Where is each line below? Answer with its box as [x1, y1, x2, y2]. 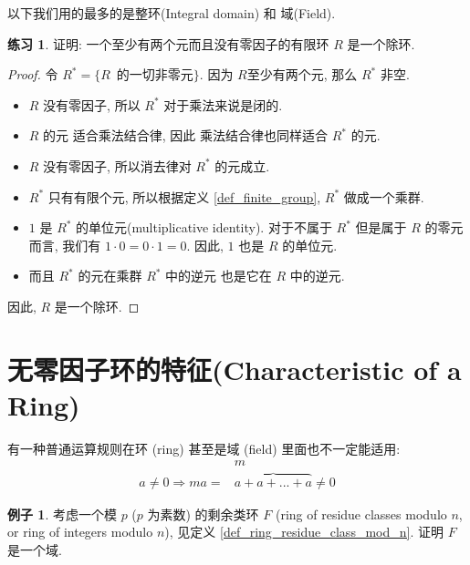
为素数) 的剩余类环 [147, 504, 259, 523]
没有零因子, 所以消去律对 [43, 156, 192, 175]
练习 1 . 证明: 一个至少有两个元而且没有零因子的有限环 [7, 34, 329, 53]
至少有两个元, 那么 [246, 65, 358, 84]
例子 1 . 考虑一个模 [7, 504, 117, 523]
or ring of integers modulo [7, 522, 153, 541]
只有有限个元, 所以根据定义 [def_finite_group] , [47, 187, 321, 206]
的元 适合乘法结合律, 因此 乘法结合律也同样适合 [43, 126, 328, 145]
